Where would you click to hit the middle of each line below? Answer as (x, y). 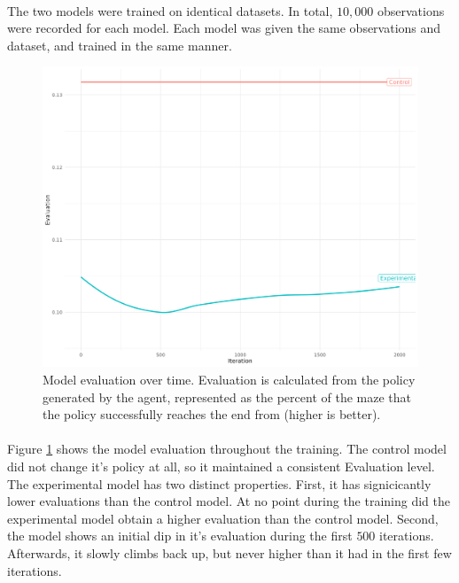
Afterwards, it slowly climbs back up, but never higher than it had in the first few (229, 553)
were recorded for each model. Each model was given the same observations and (224, 28)
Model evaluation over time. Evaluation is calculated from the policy (229, 380)
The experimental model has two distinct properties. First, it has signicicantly (219, 483)
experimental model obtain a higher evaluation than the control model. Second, (223, 518)
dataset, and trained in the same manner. (120, 45)
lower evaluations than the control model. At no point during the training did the (229, 501)
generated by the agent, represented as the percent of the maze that (227, 396)
